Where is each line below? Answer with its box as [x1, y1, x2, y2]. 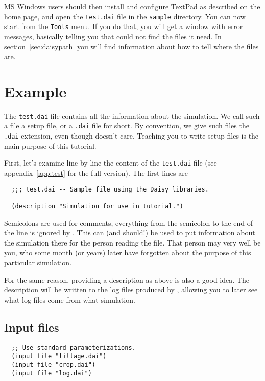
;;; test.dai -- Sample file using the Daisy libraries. [11, 185, 209, 193]
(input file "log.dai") [11, 369, 92, 377]
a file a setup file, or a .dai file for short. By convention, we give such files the [4, 120, 249, 131]
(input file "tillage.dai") [11, 352, 107, 360]
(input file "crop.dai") [11, 361, 95, 368]
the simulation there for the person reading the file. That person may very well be [4, 237, 261, 248]
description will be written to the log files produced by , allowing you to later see [4, 284, 258, 295]
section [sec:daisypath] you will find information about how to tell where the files [4, 41, 259, 51]
